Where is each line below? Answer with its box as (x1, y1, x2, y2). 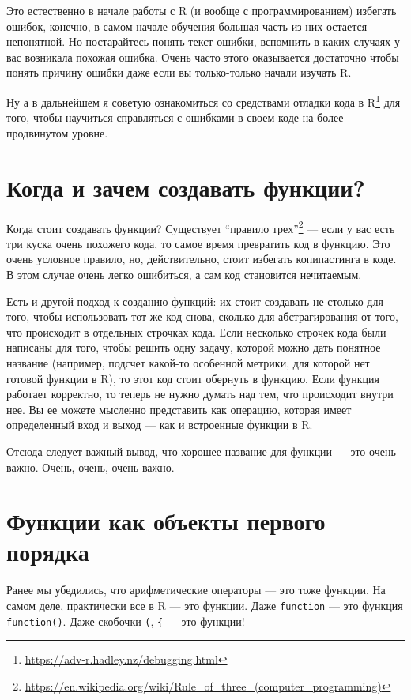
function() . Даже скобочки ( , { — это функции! (6, 612, 245, 629)
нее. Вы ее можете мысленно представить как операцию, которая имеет (6, 401, 352, 417)
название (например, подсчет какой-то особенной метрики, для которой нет (6, 354, 370, 371)
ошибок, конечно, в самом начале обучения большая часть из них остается (6, 17, 368, 34)
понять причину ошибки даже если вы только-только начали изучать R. (6, 64, 352, 81)
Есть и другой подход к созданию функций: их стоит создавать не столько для (6, 292, 383, 309)
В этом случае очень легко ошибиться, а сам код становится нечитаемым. (6, 265, 362, 282)
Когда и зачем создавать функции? (6, 171, 365, 203)
